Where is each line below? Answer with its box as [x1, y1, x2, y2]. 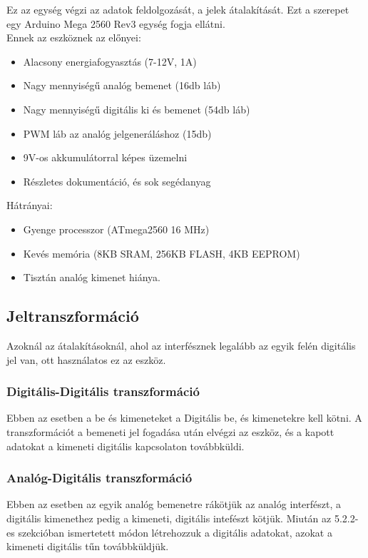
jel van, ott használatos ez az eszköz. [6, 352, 166, 367]
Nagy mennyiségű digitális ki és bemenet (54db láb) [23, 101, 250, 116]
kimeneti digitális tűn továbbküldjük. [6, 539, 169, 554]
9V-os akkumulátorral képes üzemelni [23, 150, 188, 165]
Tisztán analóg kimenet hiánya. [23, 270, 160, 285]
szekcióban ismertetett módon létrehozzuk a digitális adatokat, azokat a [18, 524, 332, 539]
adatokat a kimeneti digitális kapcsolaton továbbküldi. [6, 438, 245, 453]
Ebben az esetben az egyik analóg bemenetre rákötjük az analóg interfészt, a [6, 497, 342, 512]
